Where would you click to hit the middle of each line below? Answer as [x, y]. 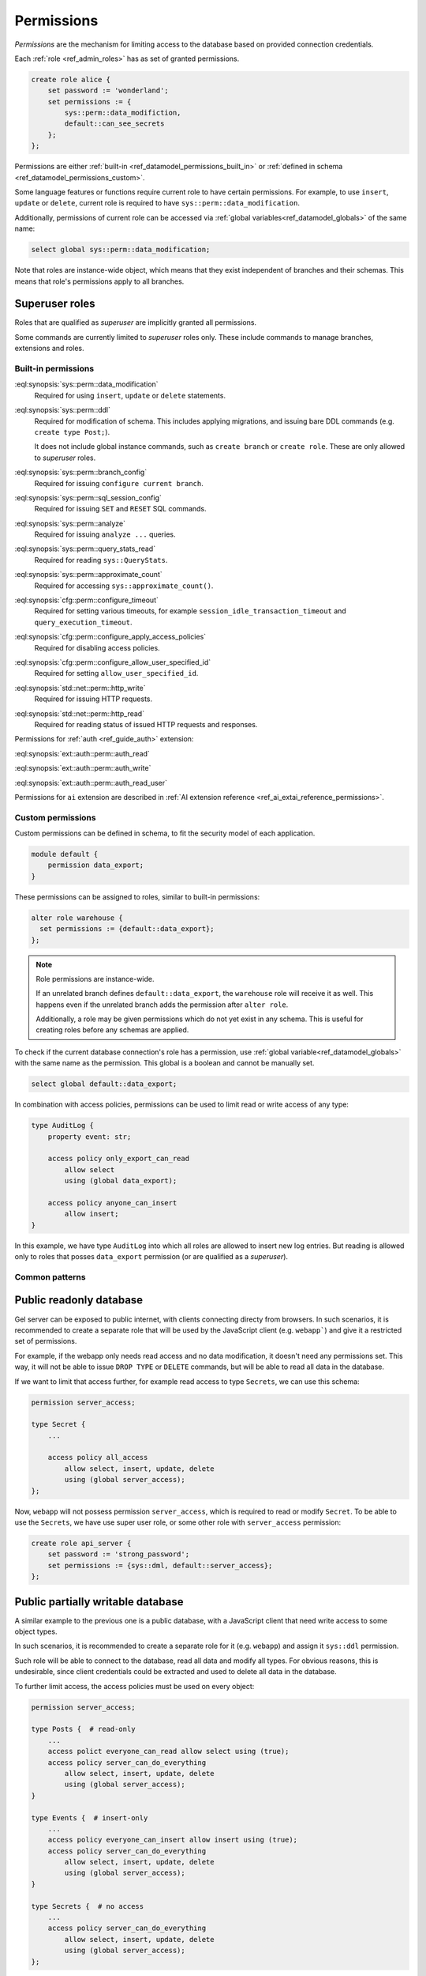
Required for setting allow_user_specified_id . [116, 673]
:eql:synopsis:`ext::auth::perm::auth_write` [83, 768]
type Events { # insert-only [90, 1818]
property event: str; [90, 1137]
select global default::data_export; [104, 1084]
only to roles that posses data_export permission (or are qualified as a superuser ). [151, 1257]
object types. [36, 1631]
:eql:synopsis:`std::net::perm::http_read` [80, 713]
